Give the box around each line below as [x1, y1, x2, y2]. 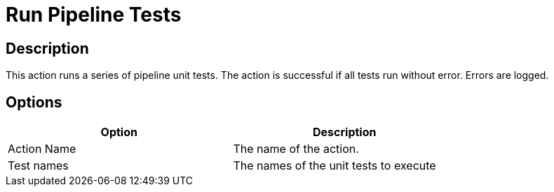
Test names [8, 158, 69, 173]
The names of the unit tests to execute [233, 158, 436, 173]
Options [6, 93, 62, 111]
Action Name [8, 142, 76, 156]
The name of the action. [233, 142, 359, 156]
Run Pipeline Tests [6, 3, 182, 27]
